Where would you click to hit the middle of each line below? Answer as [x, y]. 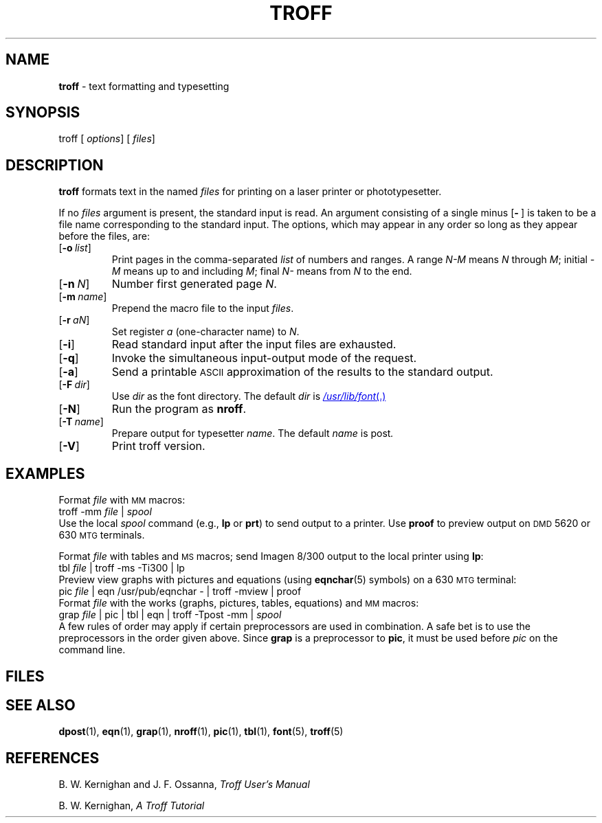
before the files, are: [104, 236]
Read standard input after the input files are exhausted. [254, 345]
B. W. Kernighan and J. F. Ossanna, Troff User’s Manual [184, 785]
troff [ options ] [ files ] [107, 139]
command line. [92, 650]
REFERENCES [53, 758]
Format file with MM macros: [122, 500]
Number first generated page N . [194, 284]
